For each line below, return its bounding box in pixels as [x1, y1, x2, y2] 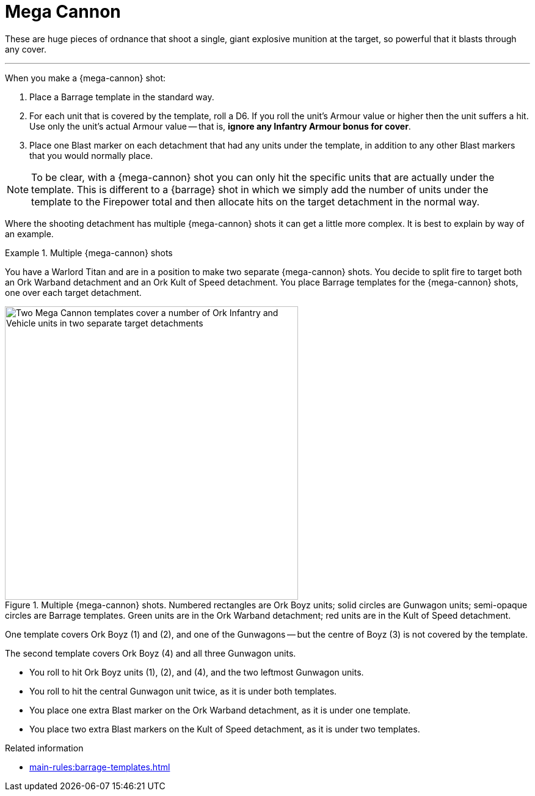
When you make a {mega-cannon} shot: [5, 72, 166, 83]
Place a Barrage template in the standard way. [29, 91, 214, 102]
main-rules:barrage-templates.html [29, 761, 170, 772]
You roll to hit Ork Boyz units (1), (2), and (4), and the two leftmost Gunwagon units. [29, 666, 364, 677]
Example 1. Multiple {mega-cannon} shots [5, 247, 173, 258]
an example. [5, 228, 54, 239]
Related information [5, 742, 84, 753]
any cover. [5, 43, 47, 54]
